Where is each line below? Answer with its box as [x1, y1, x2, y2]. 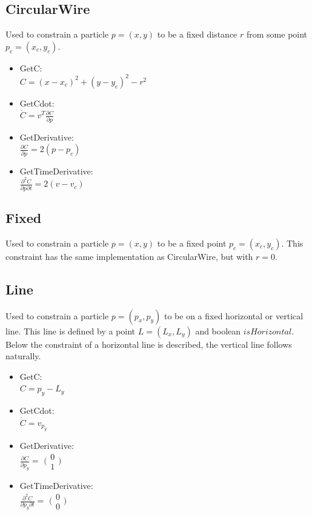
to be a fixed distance [157, 28, 237, 41]
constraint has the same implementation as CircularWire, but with [5, 250, 253, 262]
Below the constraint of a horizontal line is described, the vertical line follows [5, 337, 292, 350]
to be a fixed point [157, 236, 227, 249]
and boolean [195, 324, 241, 337]
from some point [246, 28, 308, 41]
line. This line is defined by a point [5, 324, 136, 337]
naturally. [5, 350, 41, 362]
